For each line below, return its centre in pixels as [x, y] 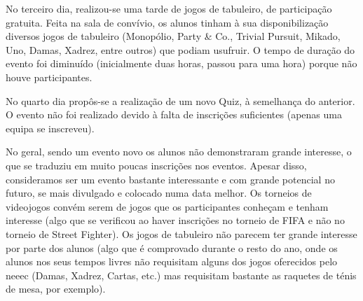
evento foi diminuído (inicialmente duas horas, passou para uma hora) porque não [181, 63]
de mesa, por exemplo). [56, 289]
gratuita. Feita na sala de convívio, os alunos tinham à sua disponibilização [167, 22]
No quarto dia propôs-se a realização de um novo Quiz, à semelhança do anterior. [180, 100]
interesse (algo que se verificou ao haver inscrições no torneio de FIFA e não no [175, 220]
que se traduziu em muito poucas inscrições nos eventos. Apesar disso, [156, 165]
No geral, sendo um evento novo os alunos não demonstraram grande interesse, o [179, 152]
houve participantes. [49, 77]
